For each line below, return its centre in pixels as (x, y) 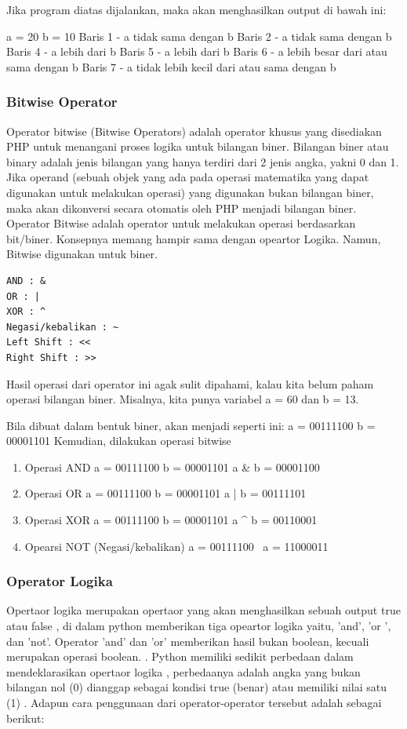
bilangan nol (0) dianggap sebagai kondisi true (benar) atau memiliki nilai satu (196, 687)
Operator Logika (60, 581)
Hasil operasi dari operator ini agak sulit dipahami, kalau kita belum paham (190, 383)
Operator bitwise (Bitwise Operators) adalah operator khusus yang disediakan (194, 131)
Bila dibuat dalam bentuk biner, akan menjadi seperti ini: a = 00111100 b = (191, 425)
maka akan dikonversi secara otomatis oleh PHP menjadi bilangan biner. (182, 208)
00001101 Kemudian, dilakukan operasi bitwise (119, 441)
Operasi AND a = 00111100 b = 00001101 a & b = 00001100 (172, 467)
